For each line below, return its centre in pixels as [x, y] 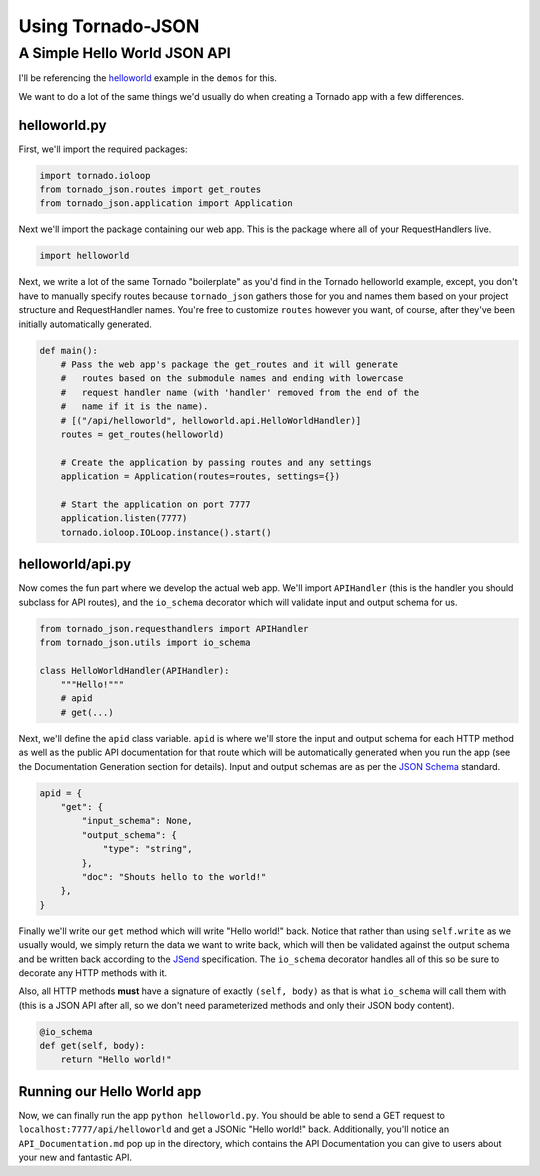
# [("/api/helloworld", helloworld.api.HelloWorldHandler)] [211, 420]
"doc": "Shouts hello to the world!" [174, 876]
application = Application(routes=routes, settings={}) [200, 476]
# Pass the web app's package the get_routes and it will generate [229, 364]
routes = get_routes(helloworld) [142, 434]
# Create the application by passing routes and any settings [216, 462]
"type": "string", [148, 849]
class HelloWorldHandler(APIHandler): [134, 670]
